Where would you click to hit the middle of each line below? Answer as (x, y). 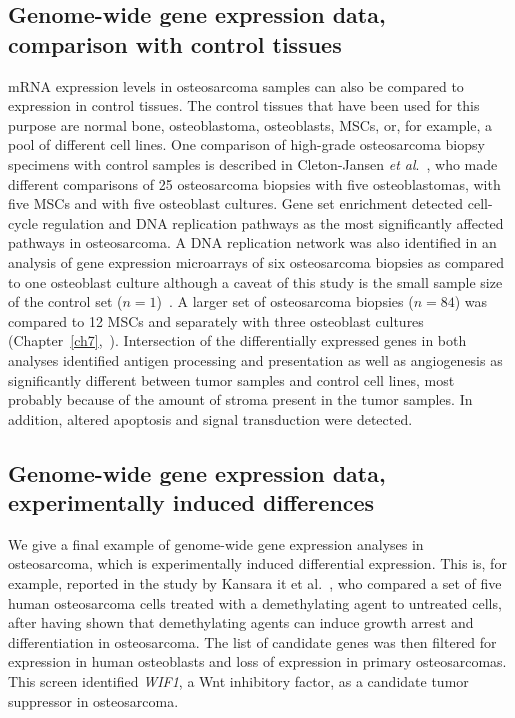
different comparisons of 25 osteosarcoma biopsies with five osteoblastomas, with (254, 183)
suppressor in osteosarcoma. (93, 700)
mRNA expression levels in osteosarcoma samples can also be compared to (236, 85)
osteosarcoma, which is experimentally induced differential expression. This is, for (257, 563)
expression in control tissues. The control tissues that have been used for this (244, 105)
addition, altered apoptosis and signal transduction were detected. (210, 418)
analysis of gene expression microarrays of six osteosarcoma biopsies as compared (256, 261)
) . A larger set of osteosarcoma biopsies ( (285, 301)
